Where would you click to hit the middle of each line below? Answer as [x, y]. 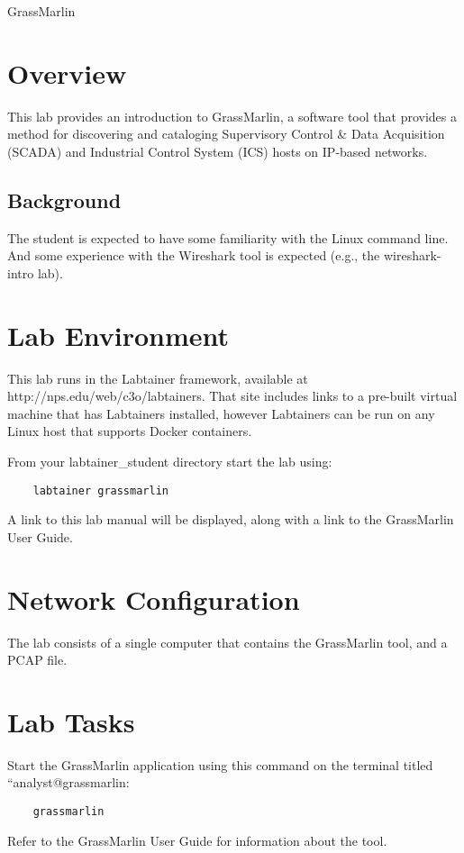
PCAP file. [37, 660]
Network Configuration [154, 599]
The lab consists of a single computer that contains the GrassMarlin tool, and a [227, 642]
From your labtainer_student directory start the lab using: [170, 461]
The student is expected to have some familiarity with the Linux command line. [228, 237]
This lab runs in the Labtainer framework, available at [158, 378]
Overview [67, 73]
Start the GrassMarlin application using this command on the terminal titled [220, 764]
